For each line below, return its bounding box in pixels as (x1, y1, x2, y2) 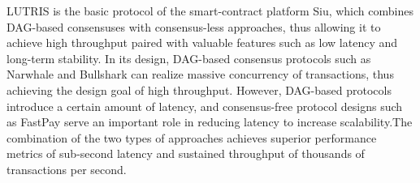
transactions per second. (6, 160, 127, 177)
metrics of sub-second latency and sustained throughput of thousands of (6, 145, 365, 162)
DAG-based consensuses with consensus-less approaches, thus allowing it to (6, 18, 381, 35)
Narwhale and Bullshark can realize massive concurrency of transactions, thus (6, 66, 394, 83)
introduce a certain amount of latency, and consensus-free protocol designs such (6, 97, 403, 114)
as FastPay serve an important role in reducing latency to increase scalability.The (6, 113, 413, 130)
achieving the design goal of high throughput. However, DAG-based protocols (6, 81, 392, 98)
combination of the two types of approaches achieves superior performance (6, 129, 377, 146)
